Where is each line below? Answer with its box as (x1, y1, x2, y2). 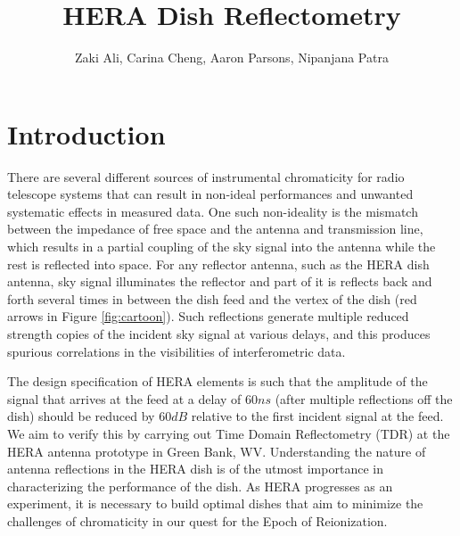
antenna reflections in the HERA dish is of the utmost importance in (7, 459, 383, 478)
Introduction (7, 115, 166, 152)
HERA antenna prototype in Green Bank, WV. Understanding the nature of (7, 441, 426, 460)
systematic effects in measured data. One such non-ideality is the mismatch (7, 202, 418, 220)
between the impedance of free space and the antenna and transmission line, (7, 219, 423, 238)
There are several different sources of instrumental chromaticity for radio (7, 167, 405, 186)
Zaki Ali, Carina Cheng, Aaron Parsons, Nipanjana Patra (75, 48, 389, 67)
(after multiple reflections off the (275, 389, 453, 408)
